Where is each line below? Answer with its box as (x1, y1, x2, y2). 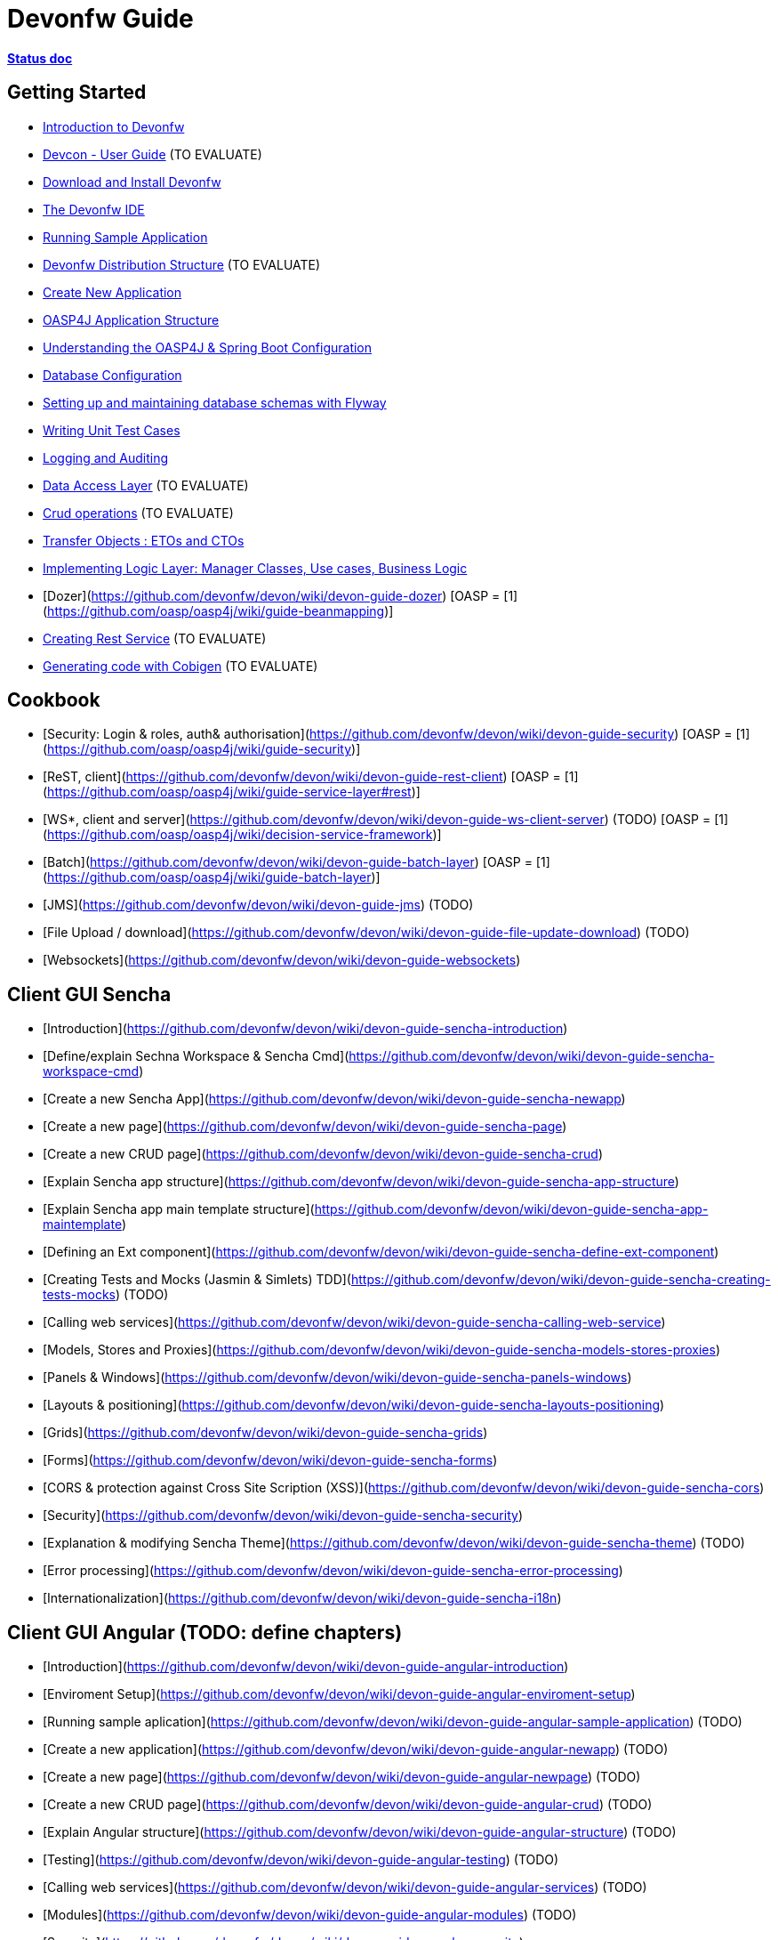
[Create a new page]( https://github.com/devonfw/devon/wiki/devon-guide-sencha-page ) (43, 1119, 567, 1135)
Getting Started (7, 81, 147, 104)
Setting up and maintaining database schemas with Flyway (43, 394, 387, 410)
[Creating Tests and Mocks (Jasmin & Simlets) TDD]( (43, 1272, 351, 1288)
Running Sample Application (43, 229, 208, 245)
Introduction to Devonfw (43, 118, 185, 134)
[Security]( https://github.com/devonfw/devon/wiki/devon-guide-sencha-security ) (43, 1508, 523, 1524)
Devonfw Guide (7, 4, 194, 34)
